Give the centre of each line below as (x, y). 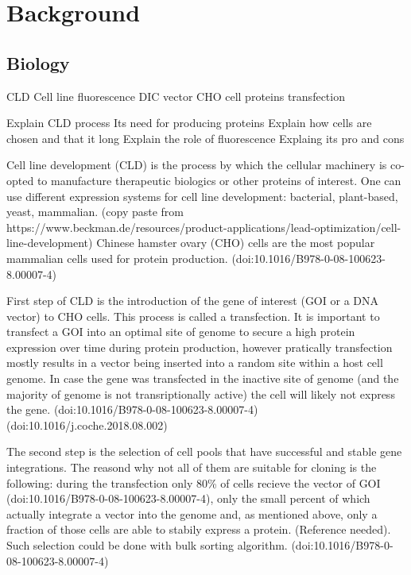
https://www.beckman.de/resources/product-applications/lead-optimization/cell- (204, 227)
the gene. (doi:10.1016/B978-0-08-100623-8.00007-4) (132, 409)
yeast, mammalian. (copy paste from (95, 212)
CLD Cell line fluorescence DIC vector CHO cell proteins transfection (176, 96)
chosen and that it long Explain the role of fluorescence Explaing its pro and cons (205, 138)
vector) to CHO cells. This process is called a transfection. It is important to (193, 316)
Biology (38, 62)
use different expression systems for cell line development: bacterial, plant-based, (202, 196)
